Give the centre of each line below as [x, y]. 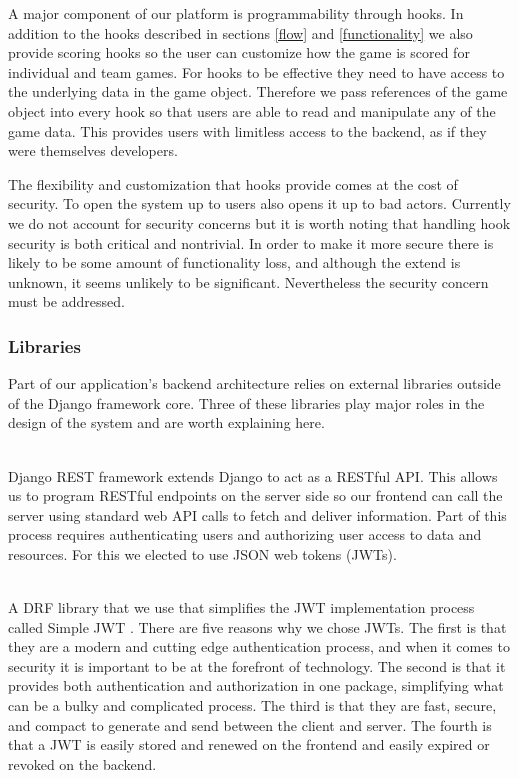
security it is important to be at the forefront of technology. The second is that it [257, 665]
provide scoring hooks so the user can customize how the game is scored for [239, 52]
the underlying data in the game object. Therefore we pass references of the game [258, 91]
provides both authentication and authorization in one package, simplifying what [256, 685]
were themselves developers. [93, 150]
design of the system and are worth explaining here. [166, 422]
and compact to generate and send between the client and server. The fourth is [250, 724]
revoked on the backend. [82, 763]
